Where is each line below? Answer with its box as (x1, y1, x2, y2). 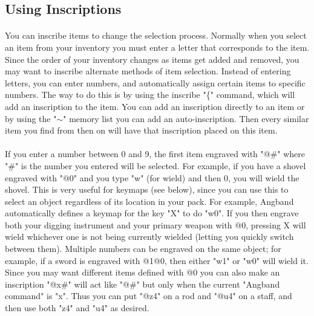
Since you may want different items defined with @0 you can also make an (5, 266, 280, 279)
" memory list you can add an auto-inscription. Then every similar (63, 112, 309, 124)
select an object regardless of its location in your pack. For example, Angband (5, 195, 294, 207)
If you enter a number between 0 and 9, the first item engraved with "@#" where (5, 147, 306, 160)
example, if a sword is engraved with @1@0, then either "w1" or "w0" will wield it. (5, 254, 309, 266)
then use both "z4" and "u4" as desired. (5, 301, 149, 314)
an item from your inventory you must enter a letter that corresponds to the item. (5, 40, 310, 53)
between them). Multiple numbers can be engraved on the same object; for (5, 242, 281, 255)
